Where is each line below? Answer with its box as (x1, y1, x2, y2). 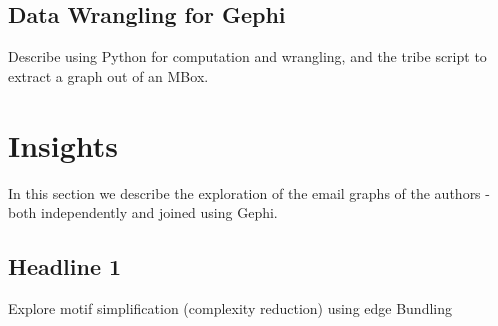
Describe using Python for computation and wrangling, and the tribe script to (8, 46, 487, 67)
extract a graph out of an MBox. (8, 65, 209, 86)
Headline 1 (8, 251, 122, 282)
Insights (8, 124, 119, 165)
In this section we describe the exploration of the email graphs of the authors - (8, 182, 490, 203)
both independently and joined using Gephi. (8, 202, 278, 223)
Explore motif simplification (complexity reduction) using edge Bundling (8, 297, 453, 318)
